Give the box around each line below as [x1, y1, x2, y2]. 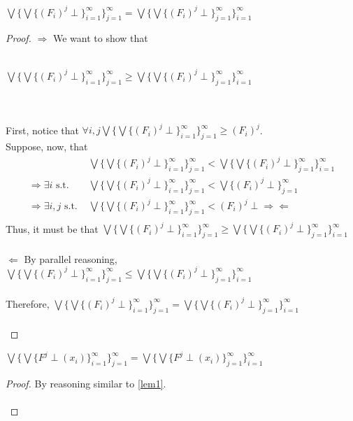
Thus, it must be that [6, 221, 99, 236]
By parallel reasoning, [24, 251, 117, 266]
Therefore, [6, 296, 50, 311]
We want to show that [52, 31, 148, 45]
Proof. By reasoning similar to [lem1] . [6, 376, 166, 391]
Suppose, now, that [6, 139, 88, 154]
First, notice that [6, 122, 79, 137]
